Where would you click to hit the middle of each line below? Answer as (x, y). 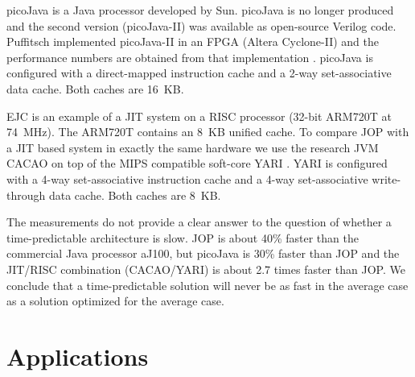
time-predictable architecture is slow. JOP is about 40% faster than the (183, 237)
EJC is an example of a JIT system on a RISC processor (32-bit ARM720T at (199, 116)
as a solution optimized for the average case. (115, 301)
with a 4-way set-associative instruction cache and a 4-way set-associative (187, 178)
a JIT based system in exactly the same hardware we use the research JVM (193, 147)
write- (386, 178)
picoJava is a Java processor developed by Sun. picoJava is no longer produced (200, 10)
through (26, 195)
